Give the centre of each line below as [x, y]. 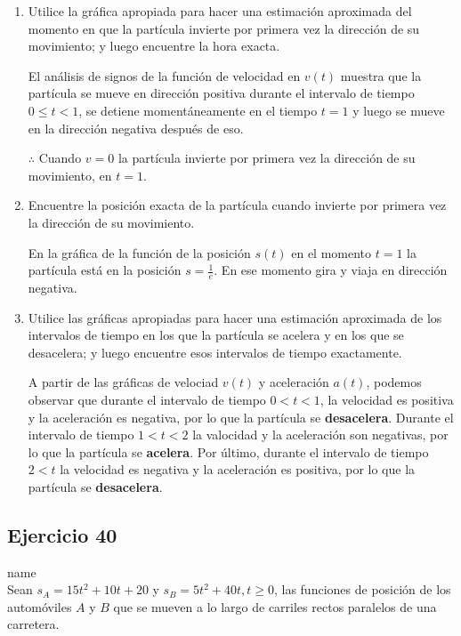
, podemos [394, 382]
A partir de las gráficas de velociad [123, 382]
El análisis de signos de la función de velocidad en [164, 75]
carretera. [33, 624]
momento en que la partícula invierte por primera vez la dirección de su [224, 28]
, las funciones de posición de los [362, 589]
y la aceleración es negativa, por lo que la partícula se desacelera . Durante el [241, 417]
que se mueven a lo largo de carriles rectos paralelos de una [275, 606]
